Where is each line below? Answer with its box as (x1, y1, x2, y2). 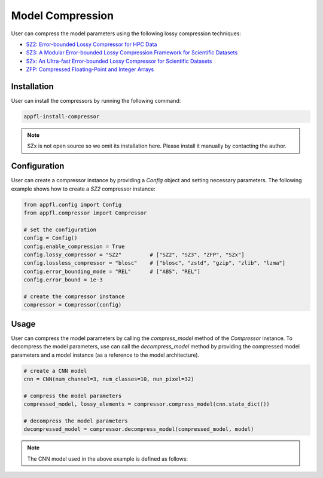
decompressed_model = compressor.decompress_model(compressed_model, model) (23, 426, 254, 433)
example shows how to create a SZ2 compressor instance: (11, 185, 156, 192)
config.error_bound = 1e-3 (23, 277, 103, 283)
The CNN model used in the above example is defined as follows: (27, 455, 188, 462)
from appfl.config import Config (23, 201, 122, 208)
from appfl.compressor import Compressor (23, 210, 147, 216)
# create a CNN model (23, 367, 87, 374)
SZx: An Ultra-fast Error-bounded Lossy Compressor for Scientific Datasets (26, 57, 212, 65)
